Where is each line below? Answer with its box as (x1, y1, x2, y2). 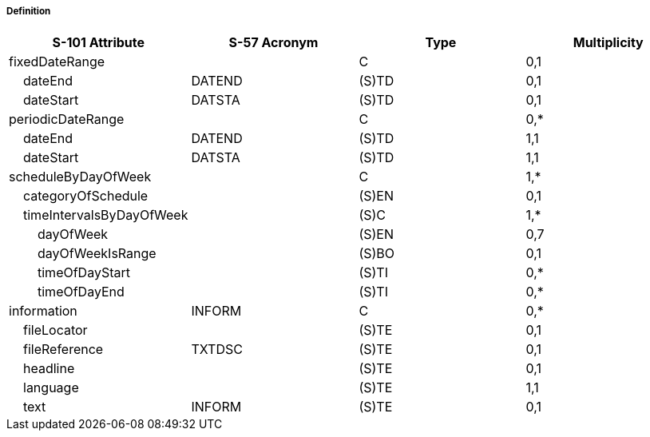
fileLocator (23, 322, 88, 339)
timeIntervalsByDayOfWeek (23, 207, 188, 224)
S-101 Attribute (52, 34, 145, 51)
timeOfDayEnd (38, 284, 125, 300)
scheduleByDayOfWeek (9, 169, 152, 185)
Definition (6, 6, 51, 17)
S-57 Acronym (228, 34, 319, 51)
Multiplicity (573, 34, 644, 51)
